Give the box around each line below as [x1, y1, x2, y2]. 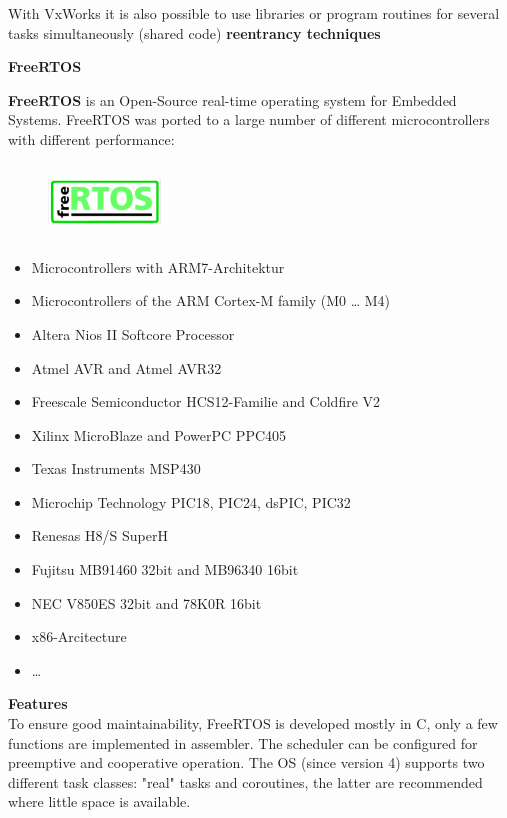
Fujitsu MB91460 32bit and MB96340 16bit [31, 559, 299, 580]
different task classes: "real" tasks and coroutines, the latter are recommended [8, 771, 483, 792]
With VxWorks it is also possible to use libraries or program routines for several [8, 3, 500, 23]
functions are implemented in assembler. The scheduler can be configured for [8, 732, 478, 753]
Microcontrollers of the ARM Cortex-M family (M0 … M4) [31, 290, 391, 311]
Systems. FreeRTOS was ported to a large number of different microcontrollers [8, 109, 490, 130]
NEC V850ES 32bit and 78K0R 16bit [31, 592, 262, 613]
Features [8, 693, 68, 714]
